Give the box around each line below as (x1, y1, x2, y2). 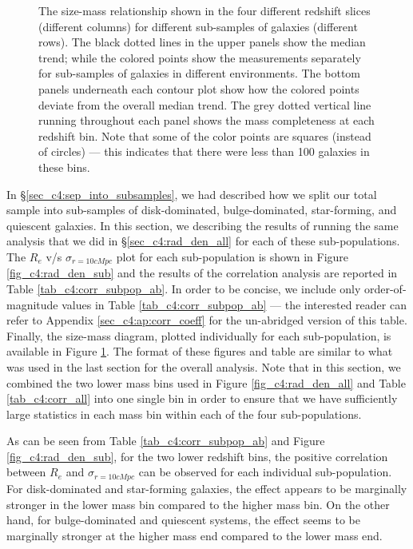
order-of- (363, 280, 407, 296)
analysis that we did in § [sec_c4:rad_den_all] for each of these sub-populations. (6, 233, 400, 249)
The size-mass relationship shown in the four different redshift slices (38, 2, 371, 18)
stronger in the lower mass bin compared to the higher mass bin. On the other (6, 495, 390, 512)
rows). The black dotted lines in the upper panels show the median (38, 34, 366, 50)
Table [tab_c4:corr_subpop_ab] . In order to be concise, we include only (6, 280, 361, 296)
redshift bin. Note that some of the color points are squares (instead (38, 127, 371, 144)
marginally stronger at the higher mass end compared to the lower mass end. (6, 527, 383, 543)
